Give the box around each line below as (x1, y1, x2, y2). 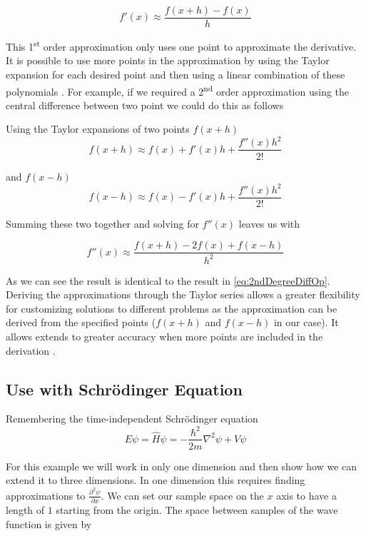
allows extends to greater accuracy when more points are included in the (6, 329, 323, 344)
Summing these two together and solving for (6, 216, 199, 231)
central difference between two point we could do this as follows (6, 97, 284, 112)
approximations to (6, 487, 86, 502)
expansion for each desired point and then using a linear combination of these (6, 66, 345, 81)
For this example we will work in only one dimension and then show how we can (6, 458, 357, 473)
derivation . (6, 343, 56, 358)
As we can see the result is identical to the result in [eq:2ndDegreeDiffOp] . (6, 273, 330, 288)
